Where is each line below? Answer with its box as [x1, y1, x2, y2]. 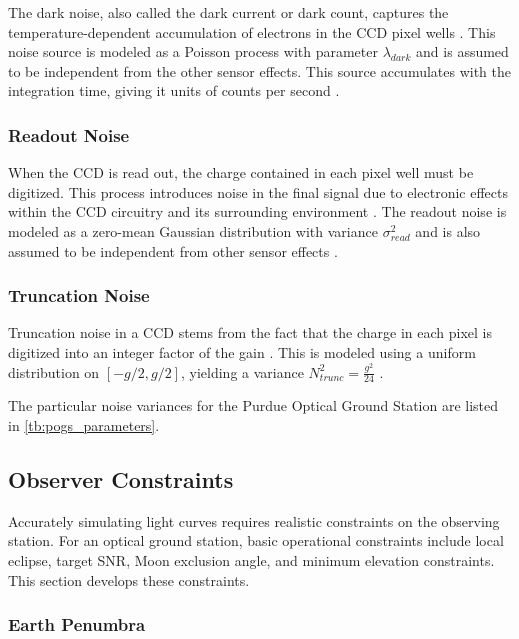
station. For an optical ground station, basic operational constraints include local [8, 530, 504, 551]
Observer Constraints [8, 463, 234, 494]
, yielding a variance [181, 361, 304, 382]
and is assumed [416, 41, 509, 62]
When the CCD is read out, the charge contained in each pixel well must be [8, 162, 474, 183]
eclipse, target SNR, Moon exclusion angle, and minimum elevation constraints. [8, 549, 495, 570]
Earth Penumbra [8, 612, 146, 637]
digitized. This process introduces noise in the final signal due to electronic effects [8, 181, 508, 202]
